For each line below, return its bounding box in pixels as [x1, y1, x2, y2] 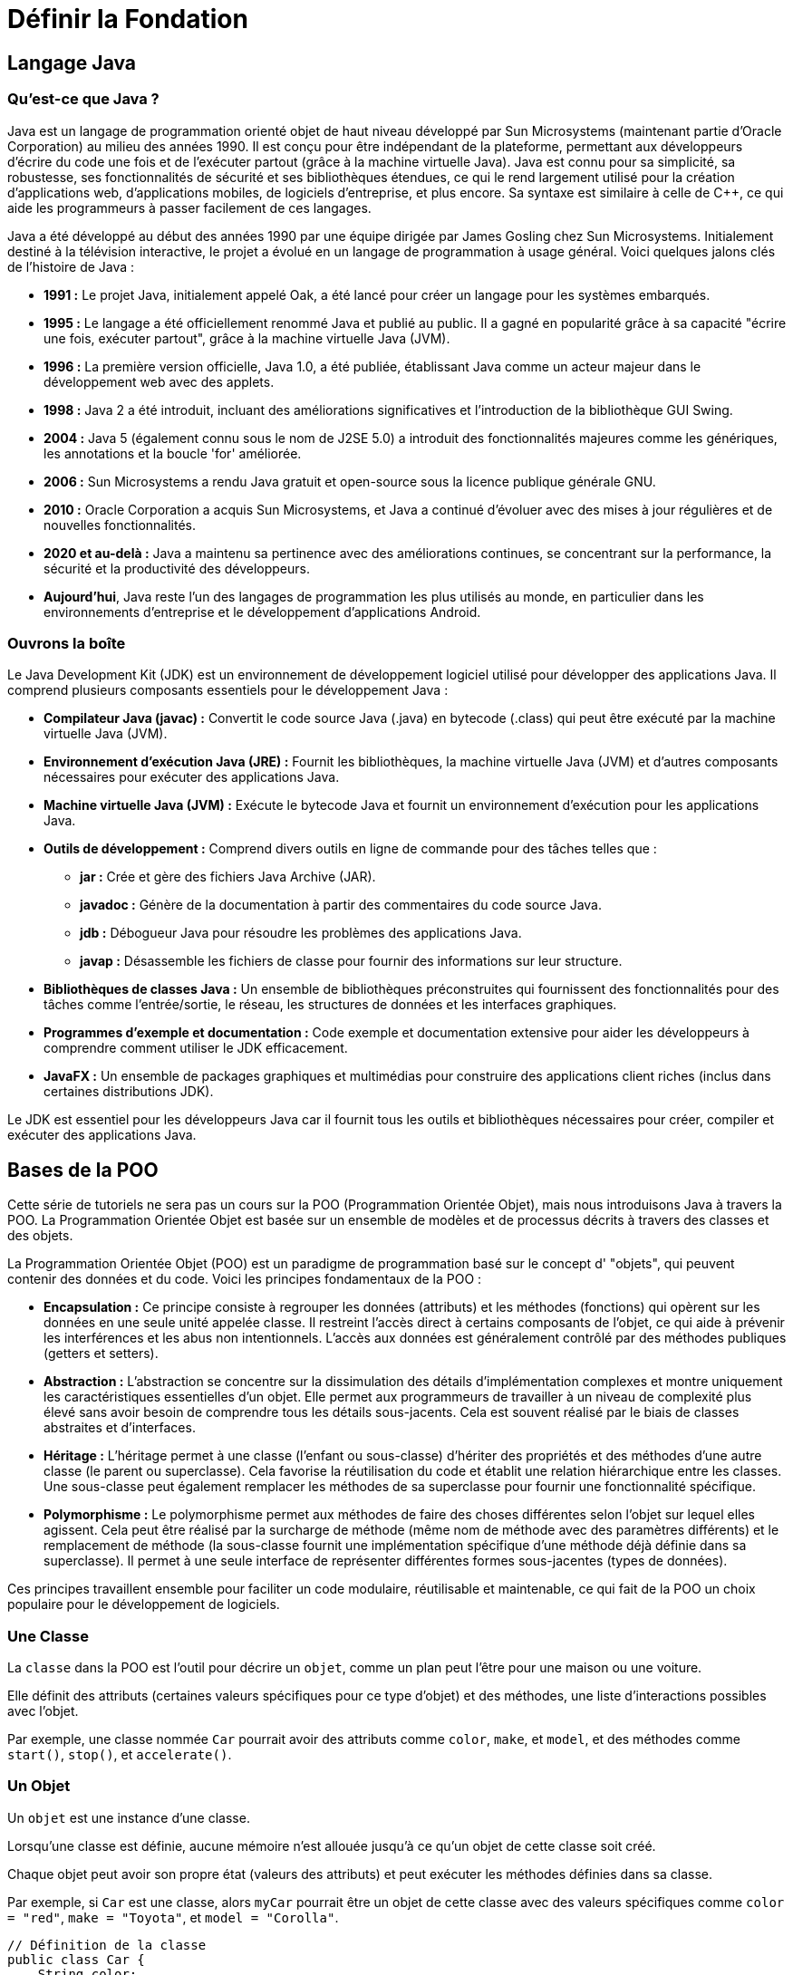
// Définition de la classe [7, 1937, 207, 1952]
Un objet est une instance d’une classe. [7, 1809, 250, 1826]
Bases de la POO [7, 1158, 159, 1181]
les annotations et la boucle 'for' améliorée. [44, 445, 302, 461]
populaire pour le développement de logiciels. [7, 1596, 280, 1613]
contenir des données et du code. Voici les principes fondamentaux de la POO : [7, 1271, 482, 1287]
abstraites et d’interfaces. [44, 1420, 196, 1436]
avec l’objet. [7, 1702, 79, 1719]
